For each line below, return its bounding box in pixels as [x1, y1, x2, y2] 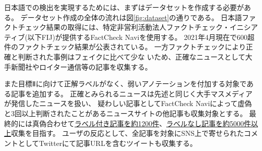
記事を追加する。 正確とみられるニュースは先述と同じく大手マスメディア [11, 88, 252, 98]
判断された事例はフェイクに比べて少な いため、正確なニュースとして [18, 51, 245, 62]
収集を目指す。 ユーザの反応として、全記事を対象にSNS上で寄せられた [11, 128, 244, 138]
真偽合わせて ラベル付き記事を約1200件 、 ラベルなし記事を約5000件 [32, 118, 251, 128]
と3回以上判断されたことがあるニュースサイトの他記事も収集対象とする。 [4, 108, 247, 118]
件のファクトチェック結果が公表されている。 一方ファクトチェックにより [4, 41, 246, 52]
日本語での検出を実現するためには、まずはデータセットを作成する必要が [4, 2, 244, 12]
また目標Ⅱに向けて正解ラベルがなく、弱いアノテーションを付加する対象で [4, 78, 247, 89]
